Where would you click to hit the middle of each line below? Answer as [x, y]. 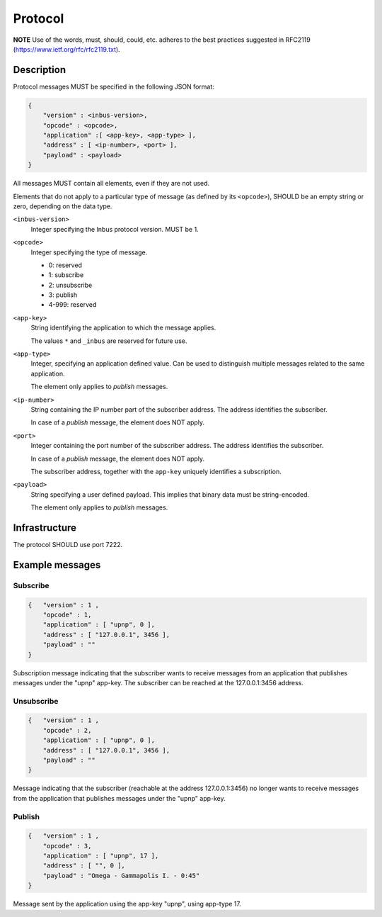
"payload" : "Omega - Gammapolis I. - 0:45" [121, 876]
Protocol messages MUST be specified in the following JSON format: [114, 86]
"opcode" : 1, [67, 614]
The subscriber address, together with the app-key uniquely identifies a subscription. [156, 471]
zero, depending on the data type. [63, 206]
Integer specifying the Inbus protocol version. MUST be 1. [115, 229]
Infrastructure [45, 528]
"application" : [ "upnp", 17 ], [101, 856]
